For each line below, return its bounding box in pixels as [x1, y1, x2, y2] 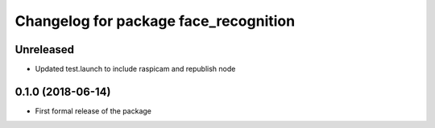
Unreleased [14, 43, 75, 56]
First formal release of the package [35, 105, 152, 116]
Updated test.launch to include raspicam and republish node [35, 64, 236, 74]
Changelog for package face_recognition [14, 12, 296, 30]
